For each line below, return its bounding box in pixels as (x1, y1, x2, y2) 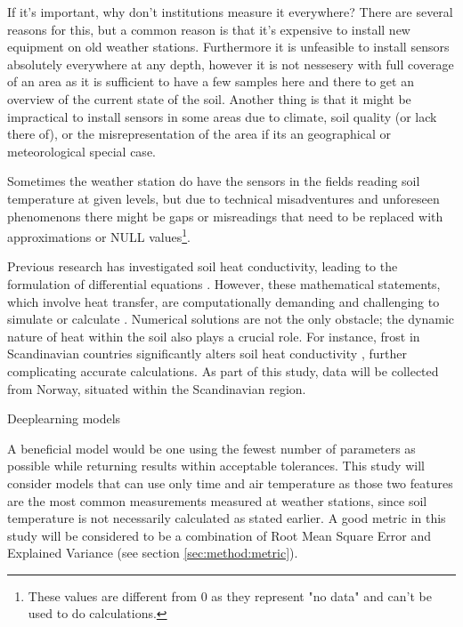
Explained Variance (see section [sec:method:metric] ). (7, 543, 298, 562)
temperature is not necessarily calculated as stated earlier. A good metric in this (7, 509, 446, 527)
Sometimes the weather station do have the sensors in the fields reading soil (7, 172, 420, 190)
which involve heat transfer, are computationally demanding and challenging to (7, 292, 440, 310)
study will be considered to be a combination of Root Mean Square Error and (7, 526, 431, 544)
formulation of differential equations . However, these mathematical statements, (7, 274, 441, 293)
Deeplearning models (7, 409, 121, 428)
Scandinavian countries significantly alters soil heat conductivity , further (7, 344, 407, 363)
